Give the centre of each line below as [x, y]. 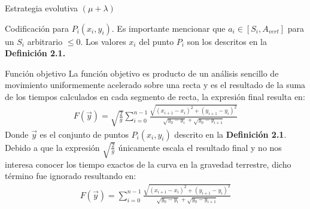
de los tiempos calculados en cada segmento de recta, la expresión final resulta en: [155, 96]
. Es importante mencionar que [168, 28]
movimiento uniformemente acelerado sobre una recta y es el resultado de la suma [155, 85]
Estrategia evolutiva [42, 8]
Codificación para [37, 28]
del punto [156, 41]
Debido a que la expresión [52, 147]
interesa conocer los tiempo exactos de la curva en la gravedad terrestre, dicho [148, 164]
